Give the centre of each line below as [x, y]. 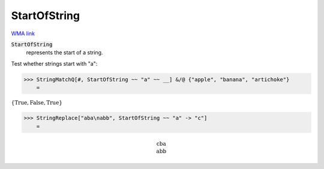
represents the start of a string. [64, 53]
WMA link [23, 33]
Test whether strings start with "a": [54, 63]
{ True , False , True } [37, 103]
